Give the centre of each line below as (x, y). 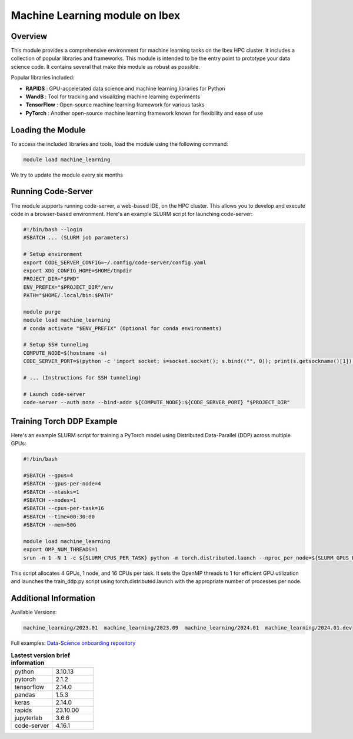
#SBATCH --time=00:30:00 (59, 517)
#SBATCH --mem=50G (50, 525)
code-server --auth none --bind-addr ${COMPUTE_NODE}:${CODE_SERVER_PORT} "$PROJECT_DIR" (157, 402)
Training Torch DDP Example (64, 421)
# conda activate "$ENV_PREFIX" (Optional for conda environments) (123, 328)
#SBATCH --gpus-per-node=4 (62, 484)
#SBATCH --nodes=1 (50, 500)
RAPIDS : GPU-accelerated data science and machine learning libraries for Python (126, 88)
